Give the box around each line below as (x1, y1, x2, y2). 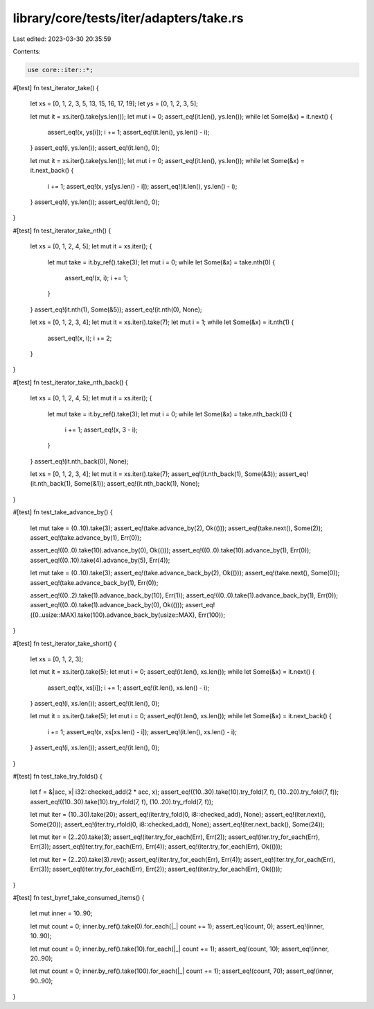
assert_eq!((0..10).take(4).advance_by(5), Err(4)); (30, 556, 170, 564)
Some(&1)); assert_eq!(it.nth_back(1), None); (73, 480, 200, 488)
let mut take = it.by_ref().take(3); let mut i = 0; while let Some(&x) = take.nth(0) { (47, 257, 276, 266)
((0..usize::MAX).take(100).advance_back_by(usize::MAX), (30, 611, 197, 619)
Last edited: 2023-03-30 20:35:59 (12, 35, 112, 43)
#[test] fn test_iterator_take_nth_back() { (12, 378, 128, 387)
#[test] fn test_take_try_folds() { (12, 772, 103, 781)
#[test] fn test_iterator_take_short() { (12, 639, 117, 647)
